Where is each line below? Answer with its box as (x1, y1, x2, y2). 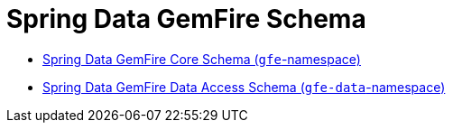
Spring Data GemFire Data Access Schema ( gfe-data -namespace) (42, 79, 446, 95)
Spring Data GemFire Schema (6, 4, 366, 34)
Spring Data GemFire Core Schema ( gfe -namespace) (42, 51, 361, 67)
